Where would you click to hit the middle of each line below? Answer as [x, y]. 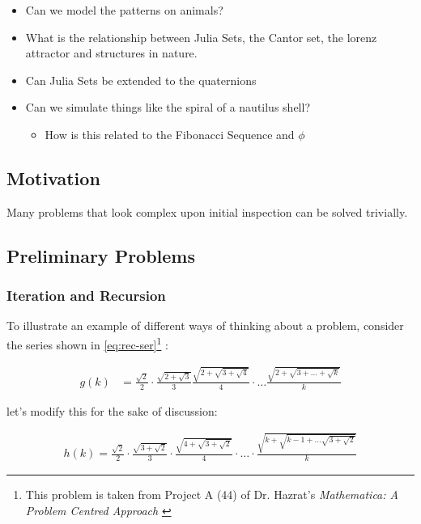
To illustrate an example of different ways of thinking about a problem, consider [205, 325]
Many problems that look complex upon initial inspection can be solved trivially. [207, 211]
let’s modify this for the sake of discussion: [112, 410]
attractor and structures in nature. [111, 53]
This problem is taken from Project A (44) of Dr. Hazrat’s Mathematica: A [212, 494]
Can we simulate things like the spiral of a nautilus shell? [168, 107]
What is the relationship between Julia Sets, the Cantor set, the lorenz [201, 37]
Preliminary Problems [101, 255]
